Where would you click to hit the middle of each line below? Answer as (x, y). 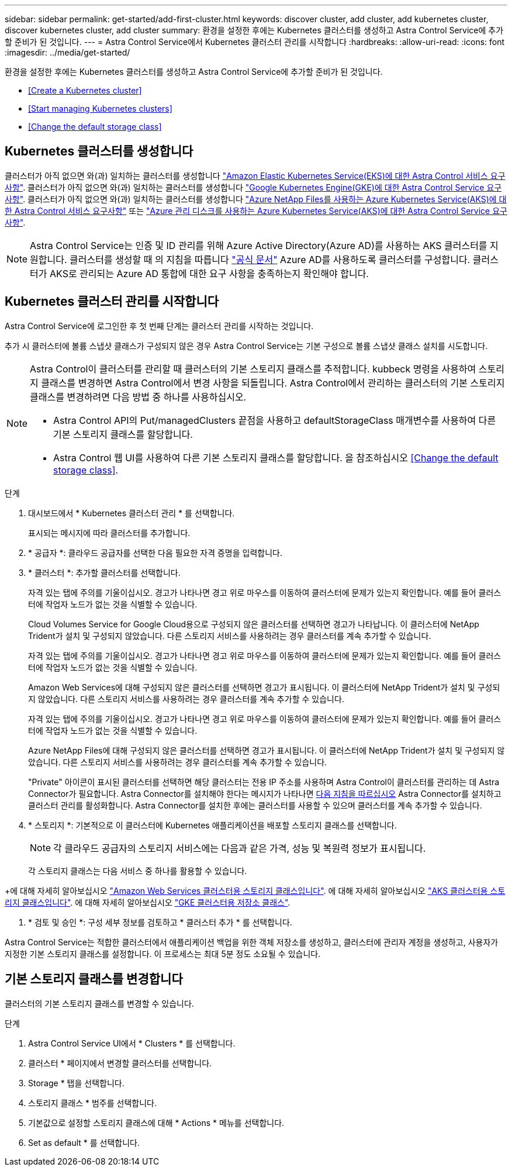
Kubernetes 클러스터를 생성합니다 (99, 151)
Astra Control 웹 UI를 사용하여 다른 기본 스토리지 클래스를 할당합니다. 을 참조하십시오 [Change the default (276, 457)
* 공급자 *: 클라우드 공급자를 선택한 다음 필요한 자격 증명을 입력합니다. (155, 552)
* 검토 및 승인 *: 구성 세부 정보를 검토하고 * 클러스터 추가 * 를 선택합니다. (160, 922)
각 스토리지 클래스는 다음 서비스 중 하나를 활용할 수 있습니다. (138, 871)
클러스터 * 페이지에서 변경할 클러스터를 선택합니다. (120, 1063)
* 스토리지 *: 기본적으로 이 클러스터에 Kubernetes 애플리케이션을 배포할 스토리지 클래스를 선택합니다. (212, 825)
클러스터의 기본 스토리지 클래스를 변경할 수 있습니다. (99, 1003)
